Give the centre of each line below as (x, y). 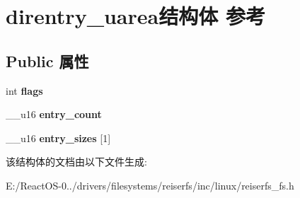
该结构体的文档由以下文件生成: (76, 162)
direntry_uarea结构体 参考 (135, 16)
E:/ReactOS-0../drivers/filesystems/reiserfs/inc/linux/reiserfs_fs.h (150, 185)
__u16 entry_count (54, 114)
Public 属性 (47, 60)
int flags (24, 90)
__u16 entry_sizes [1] (58, 138)
